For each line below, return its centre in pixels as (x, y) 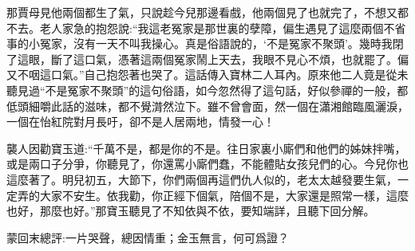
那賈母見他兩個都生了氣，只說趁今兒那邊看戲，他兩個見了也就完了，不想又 (202, 12)
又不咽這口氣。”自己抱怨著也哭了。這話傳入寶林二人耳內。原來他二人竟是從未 (207, 75)
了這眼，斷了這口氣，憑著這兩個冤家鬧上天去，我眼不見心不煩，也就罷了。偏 (207, 59)
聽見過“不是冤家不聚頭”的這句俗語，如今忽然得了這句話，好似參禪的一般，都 (207, 90)
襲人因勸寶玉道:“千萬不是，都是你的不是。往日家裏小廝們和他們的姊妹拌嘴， (206, 148)
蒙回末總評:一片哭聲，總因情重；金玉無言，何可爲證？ (148, 237)
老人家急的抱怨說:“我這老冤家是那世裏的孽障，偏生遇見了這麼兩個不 (217, 27)
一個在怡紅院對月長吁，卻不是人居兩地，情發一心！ (140, 122)
